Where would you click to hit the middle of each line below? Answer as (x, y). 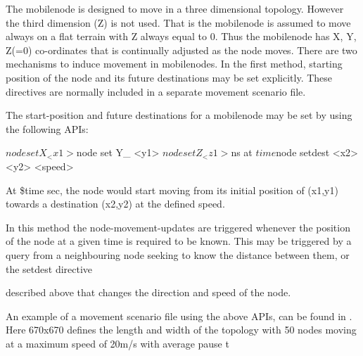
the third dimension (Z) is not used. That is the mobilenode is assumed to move (178, 22)
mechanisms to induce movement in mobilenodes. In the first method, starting (174, 64)
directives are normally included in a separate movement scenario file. (156, 91)
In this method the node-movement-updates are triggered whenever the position (178, 227)
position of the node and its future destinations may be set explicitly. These (169, 77)
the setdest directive (49, 268)
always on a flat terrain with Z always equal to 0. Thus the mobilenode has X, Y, (181, 36)
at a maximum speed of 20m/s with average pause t (117, 343)
